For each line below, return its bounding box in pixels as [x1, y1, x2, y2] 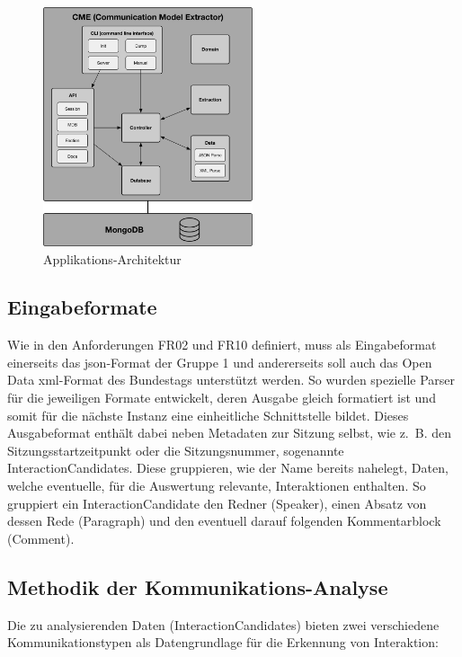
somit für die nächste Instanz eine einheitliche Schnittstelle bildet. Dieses [7, 405, 409, 424]
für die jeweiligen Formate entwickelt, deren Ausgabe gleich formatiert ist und [7, 388, 436, 407]
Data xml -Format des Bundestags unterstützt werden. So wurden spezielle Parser [7, 370, 456, 389]
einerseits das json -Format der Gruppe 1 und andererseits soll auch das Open [7, 352, 432, 371]
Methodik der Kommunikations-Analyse [7, 573, 388, 600]
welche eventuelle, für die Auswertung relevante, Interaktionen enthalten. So [7, 476, 426, 495]
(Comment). [7, 528, 75, 547]
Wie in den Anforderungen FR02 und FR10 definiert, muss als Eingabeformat [7, 335, 437, 354]
